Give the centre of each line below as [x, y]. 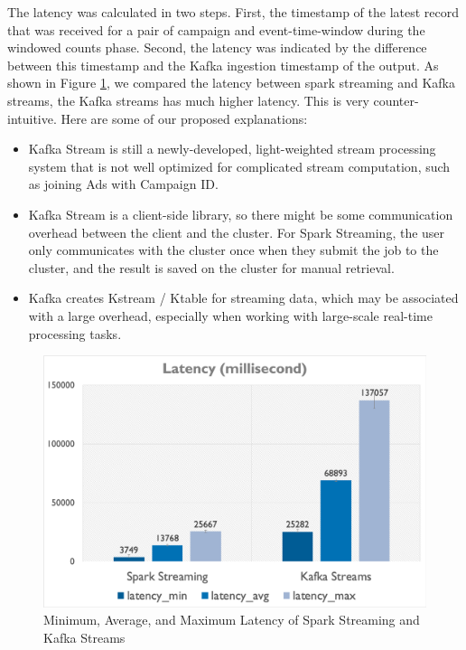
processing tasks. [75, 333]
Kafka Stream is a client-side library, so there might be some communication [241, 214]
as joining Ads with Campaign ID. [123, 184]
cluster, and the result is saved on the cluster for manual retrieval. [211, 267]
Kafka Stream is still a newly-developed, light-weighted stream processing [232, 149]
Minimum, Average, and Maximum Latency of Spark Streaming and [232, 620]
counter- [396, 100]
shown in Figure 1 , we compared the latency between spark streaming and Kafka [232, 83]
